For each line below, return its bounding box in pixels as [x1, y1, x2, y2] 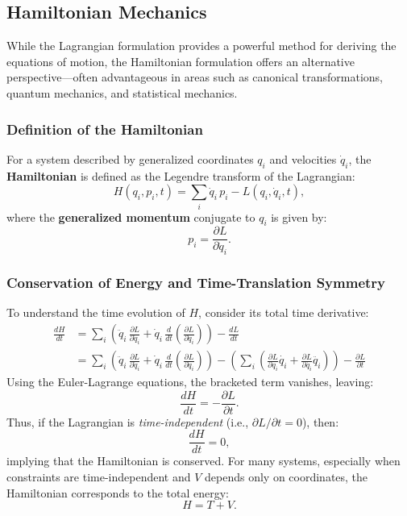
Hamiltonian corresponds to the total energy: [6, 484, 230, 501]
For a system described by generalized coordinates [6, 150, 254, 167]
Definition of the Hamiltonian [6, 119, 203, 139]
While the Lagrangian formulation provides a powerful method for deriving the [6, 37, 397, 54]
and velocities [269, 150, 337, 167]
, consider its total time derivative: [198, 304, 369, 321]
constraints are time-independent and [6, 468, 191, 485]
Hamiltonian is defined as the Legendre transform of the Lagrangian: [6, 167, 355, 184]
